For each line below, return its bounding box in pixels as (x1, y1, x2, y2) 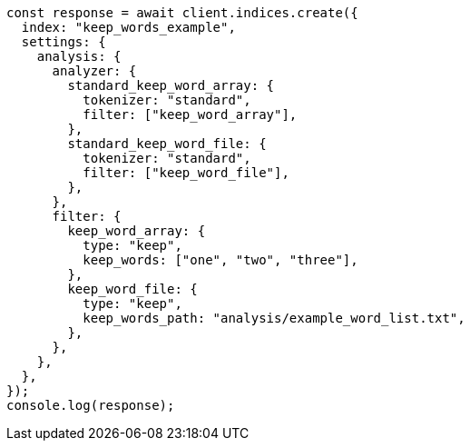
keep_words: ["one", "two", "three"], (83, 253, 358, 267)
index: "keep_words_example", (21, 20, 236, 35)
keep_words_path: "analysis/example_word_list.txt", (83, 311, 465, 325)
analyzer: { (52, 64, 137, 78)
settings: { (21, 35, 106, 49)
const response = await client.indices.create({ (6, 5, 358, 20)
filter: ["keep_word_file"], (83, 165, 289, 180)
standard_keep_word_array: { (67, 78, 275, 93)
